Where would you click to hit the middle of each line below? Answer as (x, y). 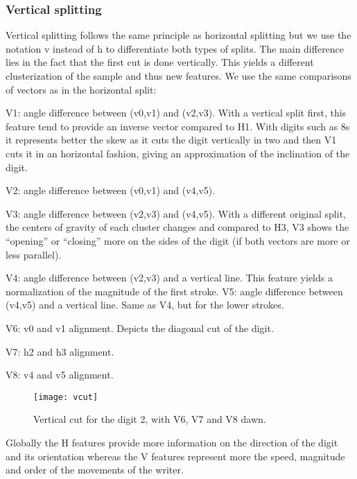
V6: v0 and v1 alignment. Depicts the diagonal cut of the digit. (140, 328)
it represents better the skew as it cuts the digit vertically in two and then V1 (171, 140)
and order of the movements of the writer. (95, 470)
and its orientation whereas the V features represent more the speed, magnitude (175, 456)
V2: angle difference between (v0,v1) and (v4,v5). (111, 190)
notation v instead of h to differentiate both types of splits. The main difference (175, 48)
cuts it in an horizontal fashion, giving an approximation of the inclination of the (178, 153)
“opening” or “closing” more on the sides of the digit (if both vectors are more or (178, 240)
